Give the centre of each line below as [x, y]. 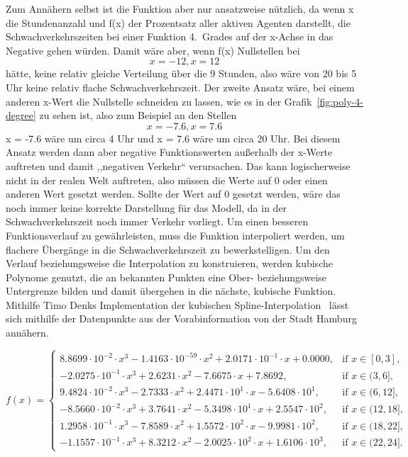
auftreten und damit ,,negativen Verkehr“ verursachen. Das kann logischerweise [178, 165]
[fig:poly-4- [340, 101]
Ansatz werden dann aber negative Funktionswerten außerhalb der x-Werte [169, 152]
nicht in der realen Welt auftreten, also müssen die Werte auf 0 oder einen [167, 180]
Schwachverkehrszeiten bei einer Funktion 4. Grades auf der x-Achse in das [170, 36]
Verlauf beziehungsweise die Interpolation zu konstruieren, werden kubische [169, 263]
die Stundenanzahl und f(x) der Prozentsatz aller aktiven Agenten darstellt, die [178, 22]
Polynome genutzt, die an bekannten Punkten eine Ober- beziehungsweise [166, 277]
